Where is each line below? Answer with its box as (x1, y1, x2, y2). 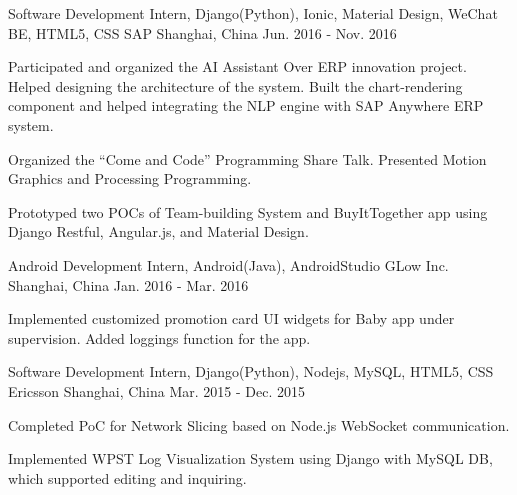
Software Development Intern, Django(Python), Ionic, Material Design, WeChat (8, 3, 498, 23)
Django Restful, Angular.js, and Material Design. (8, 221, 309, 242)
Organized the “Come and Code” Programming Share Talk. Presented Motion (8, 148, 487, 169)
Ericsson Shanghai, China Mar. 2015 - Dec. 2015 (8, 380, 306, 401)
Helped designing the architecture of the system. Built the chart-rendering (8, 75, 463, 96)
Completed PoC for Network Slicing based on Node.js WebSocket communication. (8, 414, 510, 435)
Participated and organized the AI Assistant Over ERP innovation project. (8, 56, 467, 77)
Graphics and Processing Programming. (8, 168, 252, 189)
